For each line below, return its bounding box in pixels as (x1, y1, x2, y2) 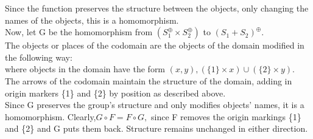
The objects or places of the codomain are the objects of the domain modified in (5, 39, 304, 52)
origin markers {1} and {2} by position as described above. (5, 86, 226, 99)
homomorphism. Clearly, (5, 110, 96, 123)
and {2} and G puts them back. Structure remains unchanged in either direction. (5, 122, 308, 135)
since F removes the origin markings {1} (151, 110, 301, 123)
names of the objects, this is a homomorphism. (5, 13, 179, 26)
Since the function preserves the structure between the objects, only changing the (5, 2, 309, 14)
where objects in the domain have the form (5, 63, 166, 75)
